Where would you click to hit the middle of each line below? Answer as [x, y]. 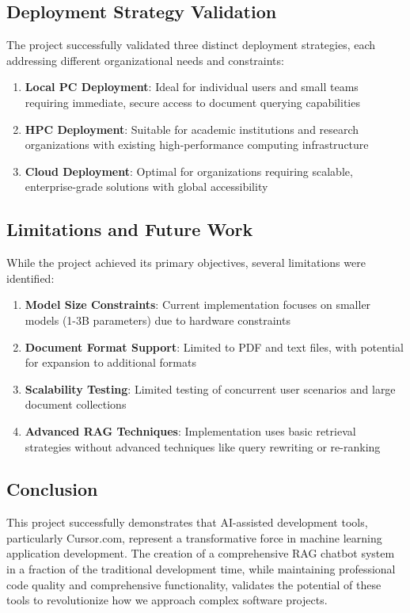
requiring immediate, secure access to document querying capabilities [192, 102]
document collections [76, 404]
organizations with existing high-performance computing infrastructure [197, 145]
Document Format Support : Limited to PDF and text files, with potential [214, 346]
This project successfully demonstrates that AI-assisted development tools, [187, 522]
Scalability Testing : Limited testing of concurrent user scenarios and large [210, 388]
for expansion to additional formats [110, 362]
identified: [30, 278]
